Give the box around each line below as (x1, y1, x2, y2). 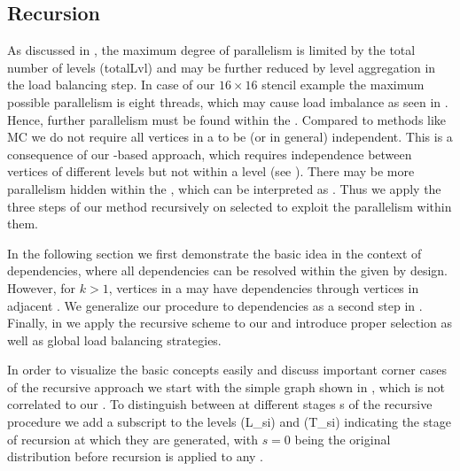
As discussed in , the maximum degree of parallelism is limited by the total (7, 41, 416, 59)
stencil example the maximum (261, 75, 425, 94)
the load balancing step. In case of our (7, 75, 215, 94)
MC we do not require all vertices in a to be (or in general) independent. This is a (7, 127, 453, 146)
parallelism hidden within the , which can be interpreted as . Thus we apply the (7, 179, 441, 197)
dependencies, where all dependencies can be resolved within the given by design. (7, 261, 448, 280)
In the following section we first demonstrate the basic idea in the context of (7, 243, 422, 262)
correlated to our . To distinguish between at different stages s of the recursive (7, 395, 433, 413)
